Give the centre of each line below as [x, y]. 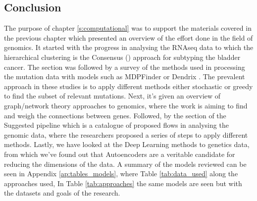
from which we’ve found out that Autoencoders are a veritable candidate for [120, 154]
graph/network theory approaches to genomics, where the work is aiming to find [126, 105]
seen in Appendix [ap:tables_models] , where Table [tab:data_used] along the [121, 174]
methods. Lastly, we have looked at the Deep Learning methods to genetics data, [127, 144]
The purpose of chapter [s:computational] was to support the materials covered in [128, 28]
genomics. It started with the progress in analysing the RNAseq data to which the [129, 47]
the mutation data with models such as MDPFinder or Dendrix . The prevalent [125, 76]
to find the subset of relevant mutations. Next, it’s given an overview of [112, 96]
